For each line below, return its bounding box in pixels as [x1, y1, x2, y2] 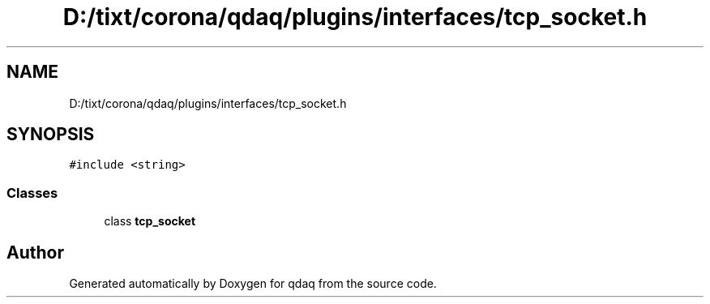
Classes [6, 184, 58, 201]
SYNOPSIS [6, 124, 95, 145]
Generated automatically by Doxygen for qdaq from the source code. [69, 276, 437, 291]
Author [6, 242, 64, 263]
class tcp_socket [104, 214, 196, 229]
